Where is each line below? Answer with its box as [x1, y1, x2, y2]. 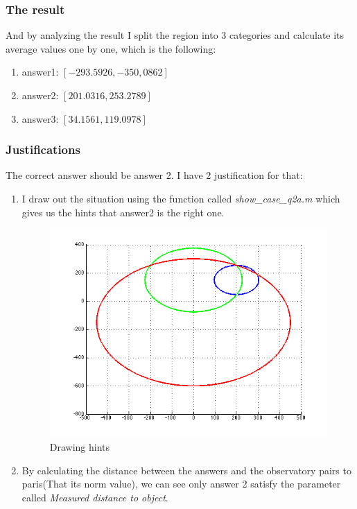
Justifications [6, 141, 80, 158]
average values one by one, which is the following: [6, 41, 216, 55]
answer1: [21, 64, 59, 79]
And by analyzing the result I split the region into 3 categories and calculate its [6, 28, 345, 42]
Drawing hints [49, 439, 110, 454]
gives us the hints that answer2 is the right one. [21, 205, 225, 219]
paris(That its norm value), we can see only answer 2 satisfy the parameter [21, 476, 341, 491]
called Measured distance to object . [21, 490, 168, 504]
